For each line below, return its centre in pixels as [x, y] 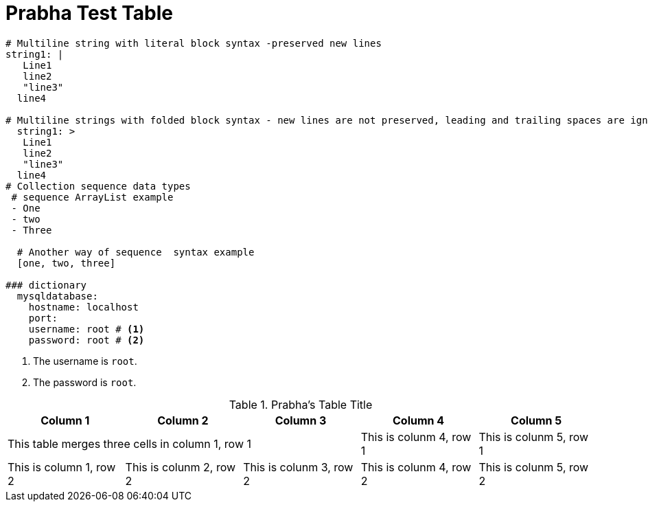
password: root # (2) [86, 340]
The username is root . [85, 361]
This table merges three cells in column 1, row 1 [130, 443]
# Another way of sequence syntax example [136, 252]
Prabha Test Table [89, 13]
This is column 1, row [62, 467]
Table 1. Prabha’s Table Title [301, 404]
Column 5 [536, 420]
